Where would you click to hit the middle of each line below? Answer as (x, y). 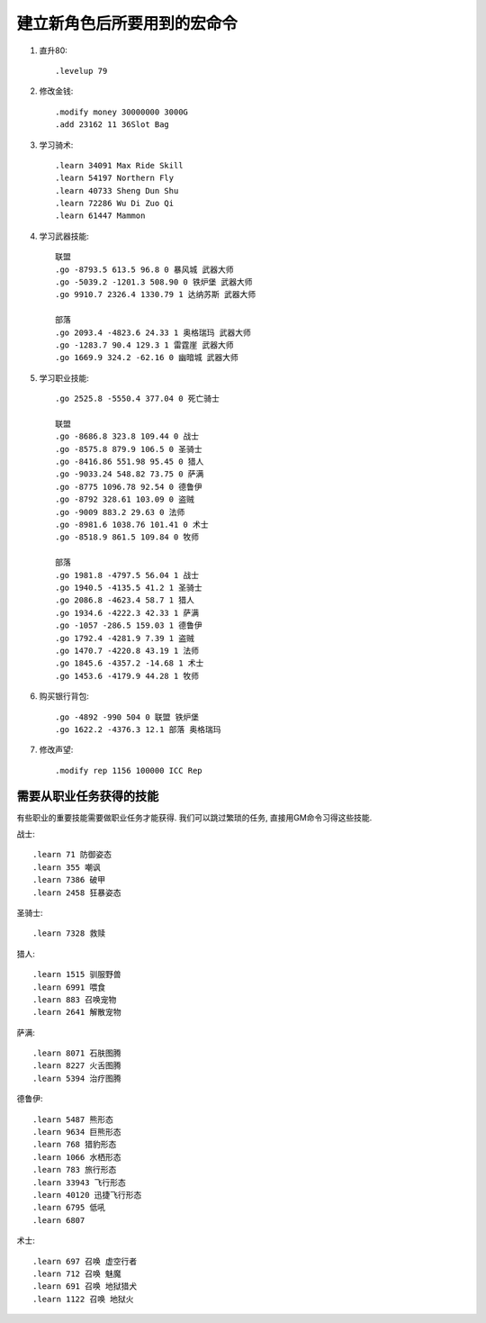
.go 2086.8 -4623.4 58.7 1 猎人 (125, 600)
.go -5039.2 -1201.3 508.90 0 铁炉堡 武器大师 (154, 282)
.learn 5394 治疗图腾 (77, 1078)
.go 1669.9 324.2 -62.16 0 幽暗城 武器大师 (147, 358)
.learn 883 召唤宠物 (75, 999)
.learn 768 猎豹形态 (75, 1145)
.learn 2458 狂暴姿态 (77, 893)
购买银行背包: (64, 696)
